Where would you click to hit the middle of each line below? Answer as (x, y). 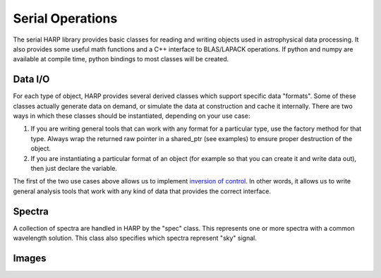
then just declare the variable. (74, 168)
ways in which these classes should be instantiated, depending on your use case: (132, 116)
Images (30, 258)
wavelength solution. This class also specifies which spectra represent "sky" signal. (135, 238)
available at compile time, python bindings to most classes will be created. (121, 59)
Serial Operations (65, 18)
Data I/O (31, 79)
